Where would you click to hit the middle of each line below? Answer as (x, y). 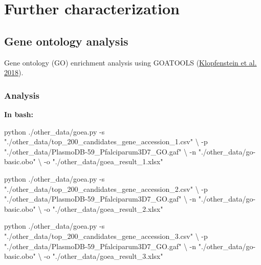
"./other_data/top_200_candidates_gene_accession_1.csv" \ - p (106, 141)
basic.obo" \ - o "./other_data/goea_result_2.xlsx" (84, 208)
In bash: (19, 114)
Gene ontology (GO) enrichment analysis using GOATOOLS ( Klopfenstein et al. (130, 62)
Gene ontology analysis (66, 41)
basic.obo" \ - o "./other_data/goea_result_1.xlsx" (84, 161)
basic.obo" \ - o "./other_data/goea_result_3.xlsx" (84, 256)
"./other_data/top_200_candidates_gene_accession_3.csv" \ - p (106, 236)
